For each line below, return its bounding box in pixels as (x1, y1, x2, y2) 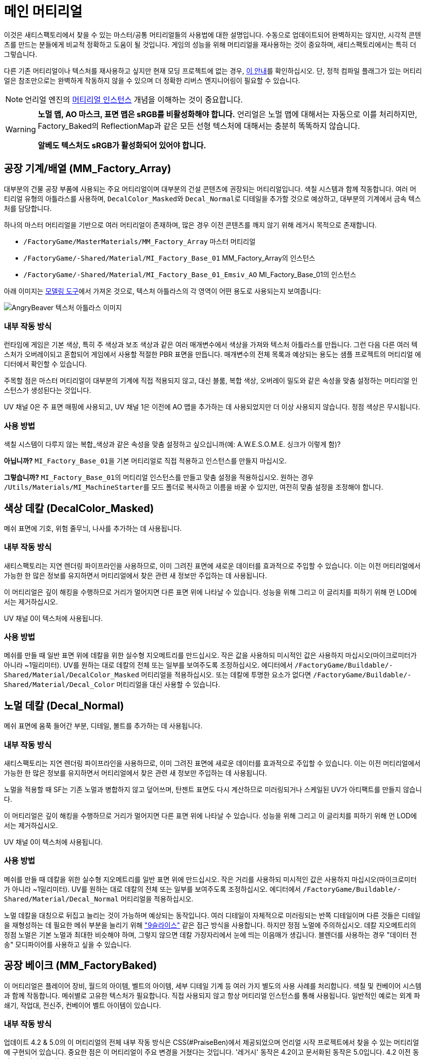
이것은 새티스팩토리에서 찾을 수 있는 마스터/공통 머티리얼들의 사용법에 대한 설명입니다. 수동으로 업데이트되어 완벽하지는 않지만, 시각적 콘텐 (4, 30, 421, 39)
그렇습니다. (4, 50, 37, 58)
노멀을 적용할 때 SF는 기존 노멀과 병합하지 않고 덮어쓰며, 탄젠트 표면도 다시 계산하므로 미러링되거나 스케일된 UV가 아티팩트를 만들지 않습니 (4, 785, 422, 794)
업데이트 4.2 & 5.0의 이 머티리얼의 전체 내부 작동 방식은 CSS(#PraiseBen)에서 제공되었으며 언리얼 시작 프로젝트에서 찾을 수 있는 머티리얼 (4, 1038, 419, 1047)
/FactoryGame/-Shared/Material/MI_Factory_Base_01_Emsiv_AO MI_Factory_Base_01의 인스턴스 (23, 270, 356, 279)
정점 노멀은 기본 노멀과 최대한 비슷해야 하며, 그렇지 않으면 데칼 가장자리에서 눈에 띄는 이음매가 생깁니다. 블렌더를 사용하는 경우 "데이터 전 (4, 930, 417, 939)
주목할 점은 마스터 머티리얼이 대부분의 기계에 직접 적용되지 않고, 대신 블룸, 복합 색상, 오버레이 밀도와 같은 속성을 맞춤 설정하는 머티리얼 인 (4, 376, 418, 385)
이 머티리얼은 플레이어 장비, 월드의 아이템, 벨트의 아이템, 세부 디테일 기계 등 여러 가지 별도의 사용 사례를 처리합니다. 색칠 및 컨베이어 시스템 (4, 981, 422, 990)
